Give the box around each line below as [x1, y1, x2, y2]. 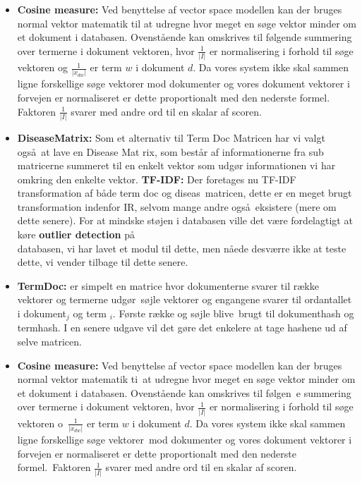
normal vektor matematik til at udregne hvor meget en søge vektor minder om [17, 16, 356, 30]
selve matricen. [17, 334, 82, 349]
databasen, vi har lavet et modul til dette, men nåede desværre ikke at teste [17, 240, 346, 255]
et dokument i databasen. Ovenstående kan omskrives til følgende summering [17, 30, 352, 44]
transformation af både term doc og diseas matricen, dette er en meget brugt [17, 185, 352, 200]
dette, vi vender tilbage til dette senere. [17, 255, 188, 269]
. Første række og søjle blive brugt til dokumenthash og [112, 306, 354, 321]
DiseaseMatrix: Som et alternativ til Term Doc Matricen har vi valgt [17, 130, 325, 145]
